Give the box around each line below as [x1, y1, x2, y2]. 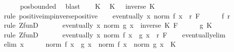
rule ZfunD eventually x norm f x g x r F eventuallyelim [3, 29, 226, 39]
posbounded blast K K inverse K [20, 1, 155, 11]
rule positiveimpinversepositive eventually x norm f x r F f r [3, 10, 230, 20]
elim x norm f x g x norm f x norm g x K [3, 39, 176, 49]
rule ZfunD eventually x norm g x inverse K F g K [3, 20, 212, 30]
